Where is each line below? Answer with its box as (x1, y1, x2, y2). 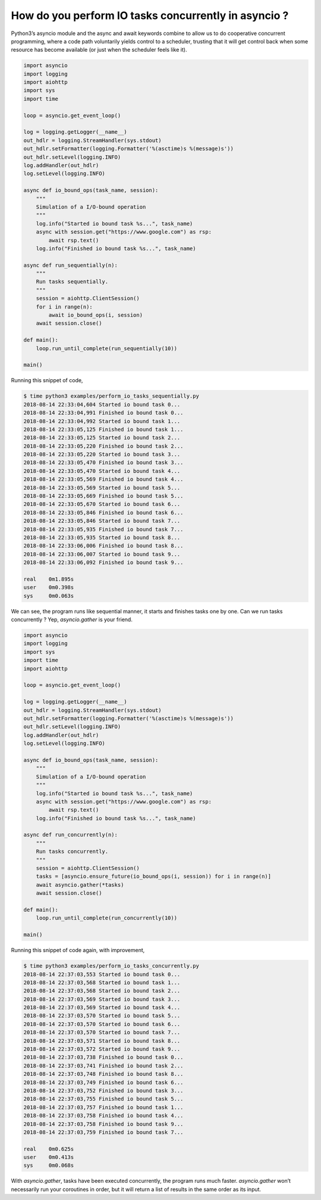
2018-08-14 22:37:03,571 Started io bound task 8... (23, 1037, 181, 1044)
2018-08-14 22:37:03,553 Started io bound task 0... (23, 971, 181, 978)
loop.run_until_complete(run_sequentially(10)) (36, 345, 178, 352)
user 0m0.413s (23, 1154, 74, 1161)
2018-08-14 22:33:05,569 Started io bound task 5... (23, 484, 181, 491)
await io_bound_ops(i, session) (48, 312, 143, 319)
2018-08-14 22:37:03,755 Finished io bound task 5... (23, 1095, 184, 1103)
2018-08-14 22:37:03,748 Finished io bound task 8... (23, 1070, 184, 1078)
